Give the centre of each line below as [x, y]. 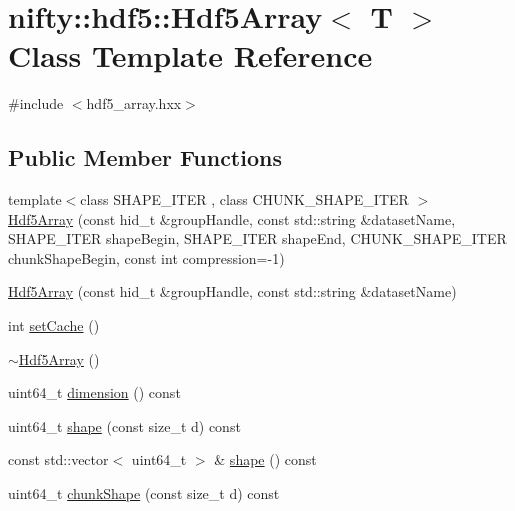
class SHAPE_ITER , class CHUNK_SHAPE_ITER [244, 199]
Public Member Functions [145, 157]
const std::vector [58, 459]
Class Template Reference [190, 55]
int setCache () [54, 325]
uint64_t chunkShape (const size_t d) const [144, 493]
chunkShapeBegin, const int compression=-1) [146, 257]
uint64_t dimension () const [94, 392]
